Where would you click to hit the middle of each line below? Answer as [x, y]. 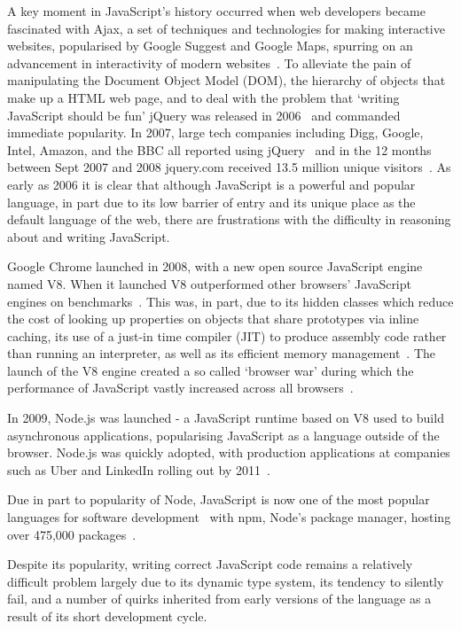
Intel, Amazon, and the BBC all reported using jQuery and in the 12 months [219, 149]
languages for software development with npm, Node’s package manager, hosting [229, 517]
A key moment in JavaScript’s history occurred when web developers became [216, 11]
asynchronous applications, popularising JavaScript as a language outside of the [223, 435]
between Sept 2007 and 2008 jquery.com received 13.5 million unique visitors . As [229, 167]
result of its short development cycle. [107, 616]
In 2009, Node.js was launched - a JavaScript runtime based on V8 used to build [226, 418]
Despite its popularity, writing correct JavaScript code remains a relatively [210, 564]
